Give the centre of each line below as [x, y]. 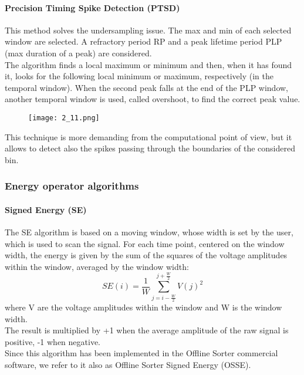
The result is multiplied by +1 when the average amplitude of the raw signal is [147, 330]
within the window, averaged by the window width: [97, 266]
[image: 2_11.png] [64, 118]
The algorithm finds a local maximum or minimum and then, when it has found [148, 64]
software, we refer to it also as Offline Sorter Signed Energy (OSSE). [128, 364]
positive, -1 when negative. [53, 341]
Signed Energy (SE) [46, 209]
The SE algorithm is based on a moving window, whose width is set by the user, [149, 232]
